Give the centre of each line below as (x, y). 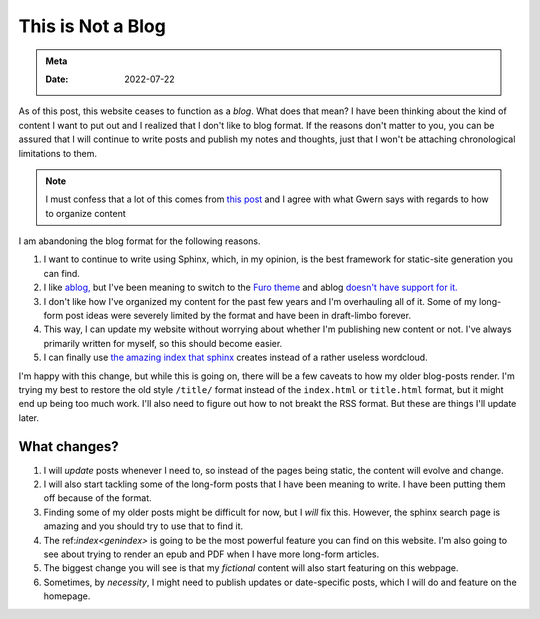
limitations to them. (58, 153)
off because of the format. (97, 498)
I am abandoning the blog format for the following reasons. (139, 241)
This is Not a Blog (92, 26)
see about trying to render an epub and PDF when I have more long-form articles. (211, 554)
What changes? (68, 446)
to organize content (86, 213)
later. (29, 417)
